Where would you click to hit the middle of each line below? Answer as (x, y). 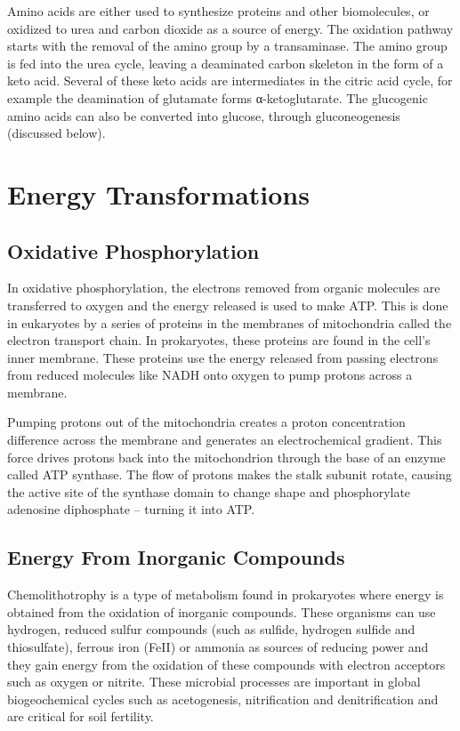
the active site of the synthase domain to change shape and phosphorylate (209, 491)
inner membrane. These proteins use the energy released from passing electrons (223, 357)
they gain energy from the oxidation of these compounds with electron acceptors (226, 664)
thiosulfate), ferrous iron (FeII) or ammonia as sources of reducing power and (218, 647)
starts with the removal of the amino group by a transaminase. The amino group (227, 46)
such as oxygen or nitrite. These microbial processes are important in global (214, 682)
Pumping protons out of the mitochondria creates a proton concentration (206, 422)
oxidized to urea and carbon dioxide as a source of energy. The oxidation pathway (230, 28)
